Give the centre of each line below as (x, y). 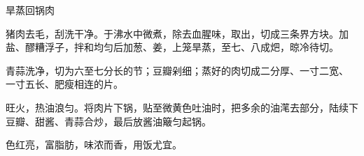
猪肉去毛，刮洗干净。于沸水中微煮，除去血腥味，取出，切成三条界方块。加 (177, 33)
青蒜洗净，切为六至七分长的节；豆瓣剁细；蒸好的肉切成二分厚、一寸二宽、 (177, 70)
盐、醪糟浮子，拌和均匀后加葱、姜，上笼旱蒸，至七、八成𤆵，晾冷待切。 (172, 47)
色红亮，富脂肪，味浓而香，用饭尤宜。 (94, 145)
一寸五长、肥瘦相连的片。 (64, 84)
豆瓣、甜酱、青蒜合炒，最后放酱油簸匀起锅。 (108, 121)
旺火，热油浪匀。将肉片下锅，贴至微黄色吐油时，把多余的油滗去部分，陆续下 (182, 107)
